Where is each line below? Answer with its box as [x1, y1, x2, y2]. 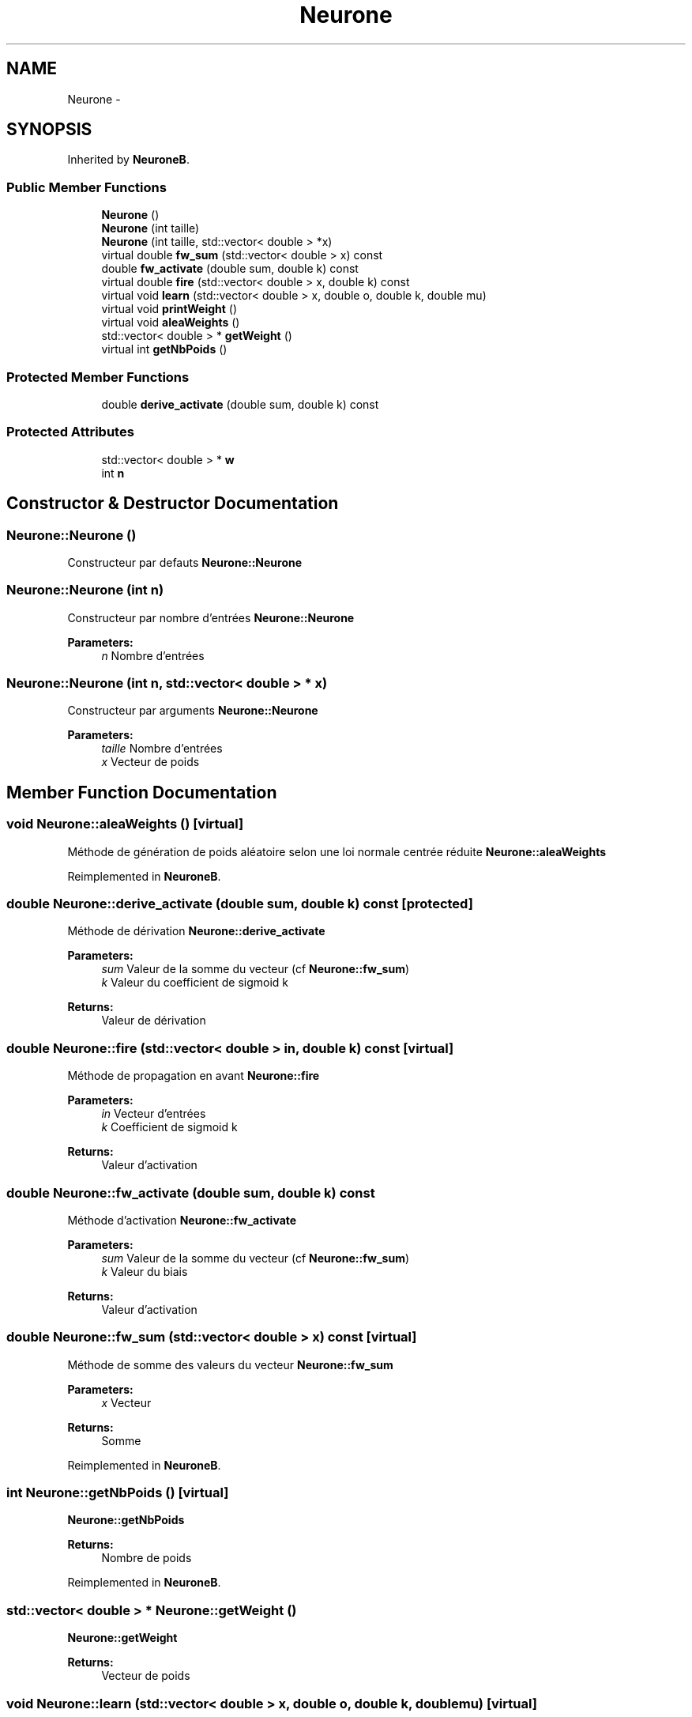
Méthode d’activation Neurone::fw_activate [67, 1213, 297, 1227]
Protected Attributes [6, 424, 134, 440]
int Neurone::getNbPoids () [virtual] [6, 1485, 229, 1500]
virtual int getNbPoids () [101, 342, 228, 357]
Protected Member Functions [6, 368, 190, 385]
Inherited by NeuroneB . [67, 153, 190, 167]
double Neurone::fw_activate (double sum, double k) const [6, 1184, 375, 1201]
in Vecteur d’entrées [101, 1107, 206, 1121]
